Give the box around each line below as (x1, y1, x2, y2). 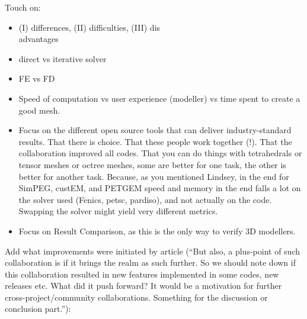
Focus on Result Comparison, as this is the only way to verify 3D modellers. (18, 224, 296, 237)
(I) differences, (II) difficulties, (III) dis (18, 21, 161, 33)
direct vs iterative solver (18, 52, 107, 65)
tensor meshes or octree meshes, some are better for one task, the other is (18, 158, 286, 170)
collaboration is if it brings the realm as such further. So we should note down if (5, 256, 296, 269)
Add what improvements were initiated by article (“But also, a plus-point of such (5, 244, 300, 257)
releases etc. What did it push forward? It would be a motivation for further (5, 279, 282, 292)
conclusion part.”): (5, 302, 71, 315)
